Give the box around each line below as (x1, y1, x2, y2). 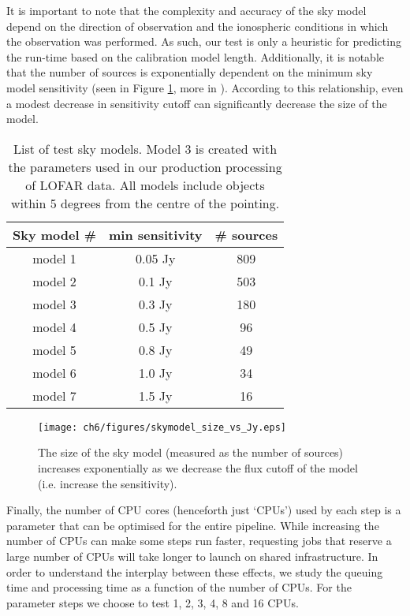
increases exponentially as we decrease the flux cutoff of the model (38, 460, 358, 476)
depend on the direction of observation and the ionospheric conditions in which (6, 17, 389, 34)
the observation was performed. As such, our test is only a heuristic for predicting (6, 33, 401, 50)
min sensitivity (109, 225, 203, 244)
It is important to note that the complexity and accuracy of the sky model (6, 2, 367, 18)
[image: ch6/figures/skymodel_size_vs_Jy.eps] (38, 421, 286, 433)
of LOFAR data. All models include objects (25, 175, 265, 194)
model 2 (32, 271, 76, 290)
